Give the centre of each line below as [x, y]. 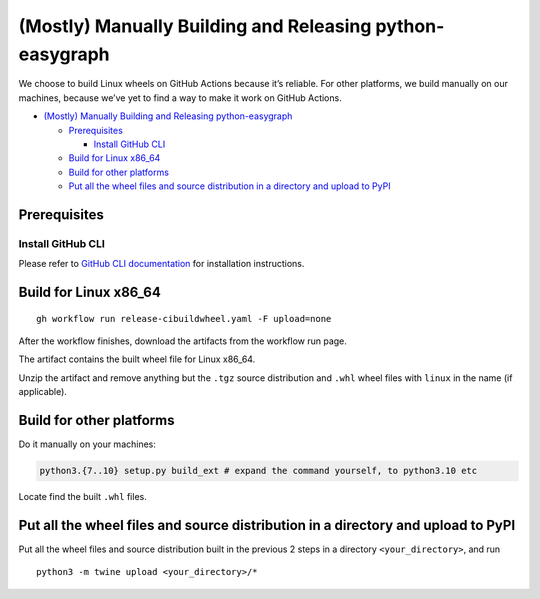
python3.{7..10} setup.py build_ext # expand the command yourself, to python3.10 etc [258, 471]
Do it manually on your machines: [87, 444]
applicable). [42, 392]
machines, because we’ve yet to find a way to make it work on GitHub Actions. [180, 97]
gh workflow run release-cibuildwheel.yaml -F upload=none [184, 318]
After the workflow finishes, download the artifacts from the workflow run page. [182, 341]
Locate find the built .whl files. [82, 497]
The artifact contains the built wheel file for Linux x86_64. [137, 359]
